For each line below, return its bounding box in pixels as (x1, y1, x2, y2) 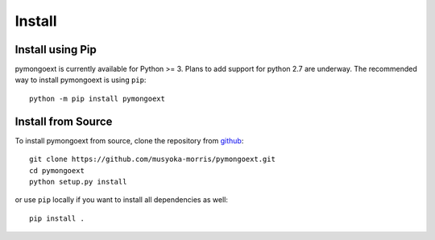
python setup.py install (29, 177, 127, 186)
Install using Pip (14, 43, 97, 56)
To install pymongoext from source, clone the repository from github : (14, 135, 244, 145)
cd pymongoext (29, 166, 85, 175)
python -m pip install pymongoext (29, 93, 165, 103)
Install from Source (14, 114, 113, 128)
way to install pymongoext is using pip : (14, 75, 147, 85)
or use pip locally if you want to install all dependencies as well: (14, 195, 229, 205)
